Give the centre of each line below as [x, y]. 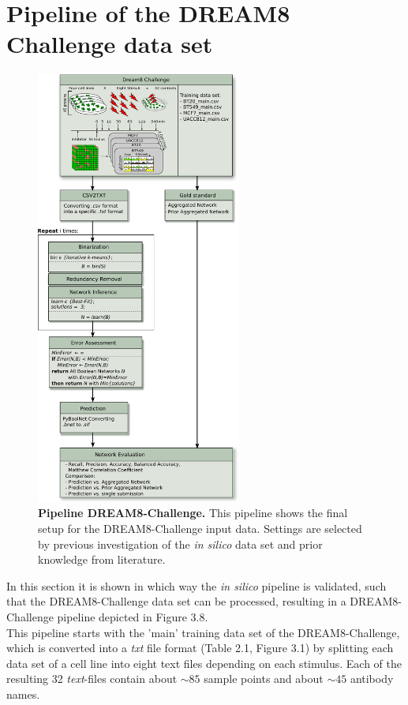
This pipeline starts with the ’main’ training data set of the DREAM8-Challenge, [203, 632]
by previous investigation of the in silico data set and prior [180, 544]
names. [23, 694]
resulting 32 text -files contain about [92, 679]
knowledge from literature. [102, 559]
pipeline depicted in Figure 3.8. [133, 617]
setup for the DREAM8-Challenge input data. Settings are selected [200, 529]
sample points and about [264, 679]
